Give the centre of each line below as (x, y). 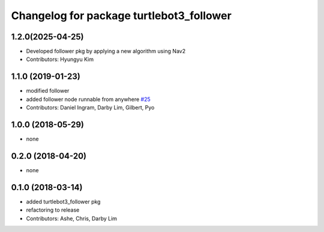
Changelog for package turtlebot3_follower (121, 16)
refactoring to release (53, 210)
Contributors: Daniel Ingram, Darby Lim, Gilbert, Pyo (90, 108)
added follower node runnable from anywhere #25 (88, 99)
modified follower (48, 91)
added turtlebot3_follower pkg (63, 202)
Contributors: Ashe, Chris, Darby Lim (71, 218)
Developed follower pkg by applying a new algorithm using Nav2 (106, 51)
